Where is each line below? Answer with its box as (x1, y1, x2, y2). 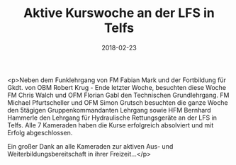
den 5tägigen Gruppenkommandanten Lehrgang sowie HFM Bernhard (7, 106, 211, 114)
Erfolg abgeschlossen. (7, 128, 73, 137)
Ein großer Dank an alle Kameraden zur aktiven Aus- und (7, 142, 174, 150)
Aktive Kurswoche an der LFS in (23, 5, 215, 21)
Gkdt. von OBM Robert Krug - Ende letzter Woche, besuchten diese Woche (7, 83, 227, 91)
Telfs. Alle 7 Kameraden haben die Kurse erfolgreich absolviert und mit (7, 120, 214, 129)
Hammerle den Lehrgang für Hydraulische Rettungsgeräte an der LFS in (7, 113, 218, 122)
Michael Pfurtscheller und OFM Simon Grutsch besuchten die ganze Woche (7, 98, 228, 107)
